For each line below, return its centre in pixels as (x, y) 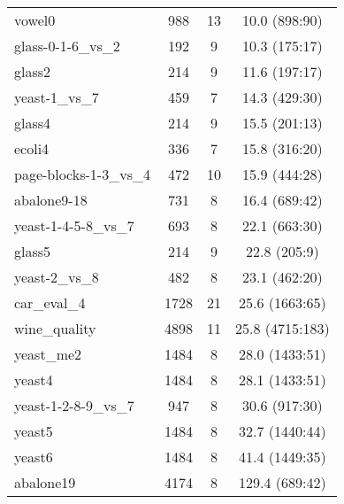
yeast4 (34, 380)
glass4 (33, 123)
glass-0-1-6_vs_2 (67, 46)
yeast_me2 (48, 354)
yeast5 (34, 431)
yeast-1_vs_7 (57, 97)
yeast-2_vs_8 (57, 277)
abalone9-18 (51, 200)
